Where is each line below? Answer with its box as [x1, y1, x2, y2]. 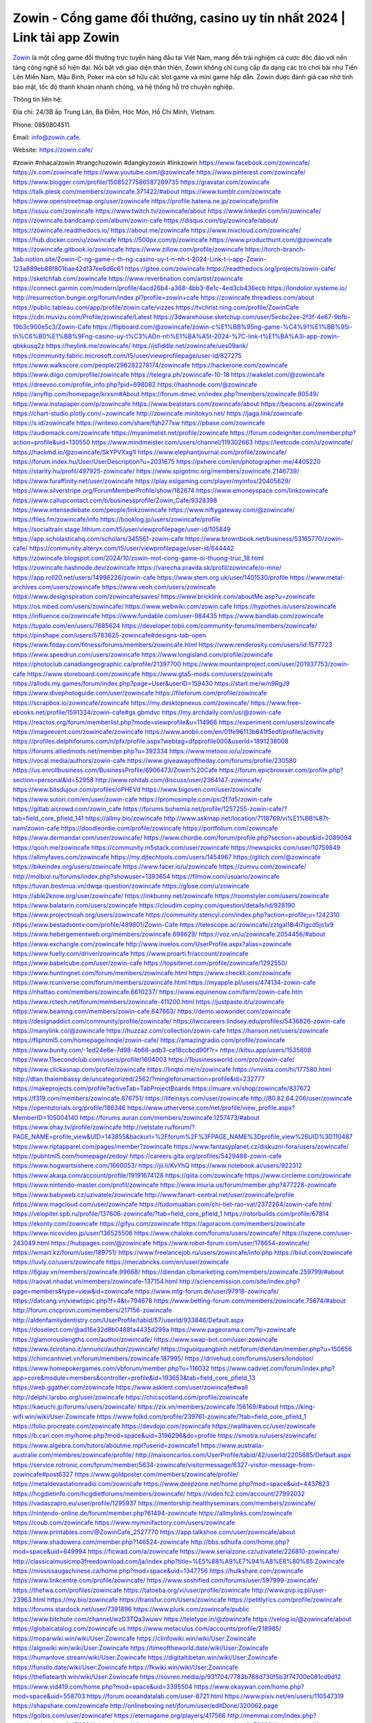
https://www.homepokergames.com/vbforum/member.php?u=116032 [12, 1364, 210, 1372]
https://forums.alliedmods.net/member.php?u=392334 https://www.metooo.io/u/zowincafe [12, 746, 271, 755]
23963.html [12, 1595, 46, 1604]
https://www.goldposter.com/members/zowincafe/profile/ [74, 1470, 239, 1478]
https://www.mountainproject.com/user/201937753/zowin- [183, 660, 350, 669]
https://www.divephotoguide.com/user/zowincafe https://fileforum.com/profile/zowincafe [12, 689, 268, 697]
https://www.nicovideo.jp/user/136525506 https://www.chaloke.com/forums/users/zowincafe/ [12, 1229, 281, 1237]
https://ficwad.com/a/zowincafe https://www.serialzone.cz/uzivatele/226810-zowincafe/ [87, 1547, 340, 1556]
